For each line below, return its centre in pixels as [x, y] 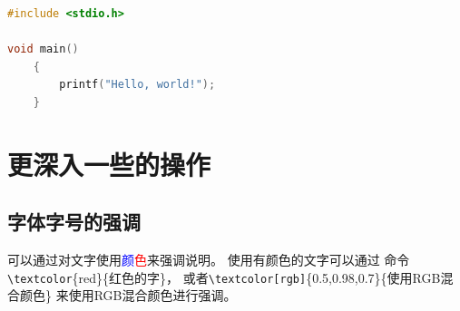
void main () [43, 49]
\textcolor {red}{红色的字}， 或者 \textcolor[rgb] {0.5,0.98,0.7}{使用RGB [224, 277]
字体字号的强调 [74, 222]
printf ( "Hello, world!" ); [137, 85]
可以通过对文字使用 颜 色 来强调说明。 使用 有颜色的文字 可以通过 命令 [209, 260]
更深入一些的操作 [109, 164]
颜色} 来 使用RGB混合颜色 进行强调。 [128, 295]
